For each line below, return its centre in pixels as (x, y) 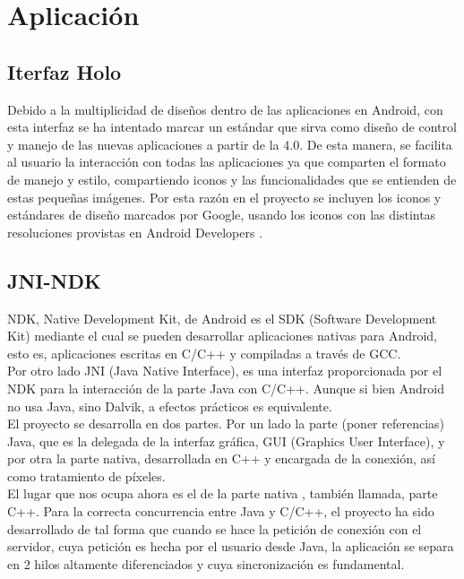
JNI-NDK (54, 280)
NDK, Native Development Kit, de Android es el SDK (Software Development (222, 318)
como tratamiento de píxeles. (86, 475)
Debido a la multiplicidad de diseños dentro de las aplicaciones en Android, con (225, 109)
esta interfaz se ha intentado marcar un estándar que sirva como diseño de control (232, 127)
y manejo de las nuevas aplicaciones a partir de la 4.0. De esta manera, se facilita (230, 144)
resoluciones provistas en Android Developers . (135, 232)
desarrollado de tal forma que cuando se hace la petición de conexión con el (215, 528)
